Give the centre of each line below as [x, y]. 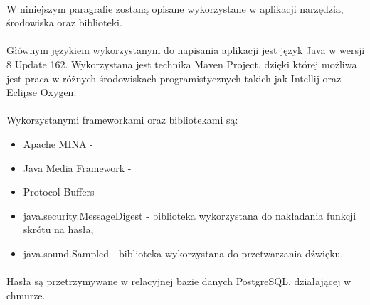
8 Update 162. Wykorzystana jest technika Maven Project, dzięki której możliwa [182, 64]
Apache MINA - [58, 143]
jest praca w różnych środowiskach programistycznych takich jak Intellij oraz [174, 78]
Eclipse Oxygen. [42, 92]
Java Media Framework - [77, 167]
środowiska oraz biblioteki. [64, 22]
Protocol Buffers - [62, 192]
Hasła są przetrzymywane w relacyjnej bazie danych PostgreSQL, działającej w [179, 281]
